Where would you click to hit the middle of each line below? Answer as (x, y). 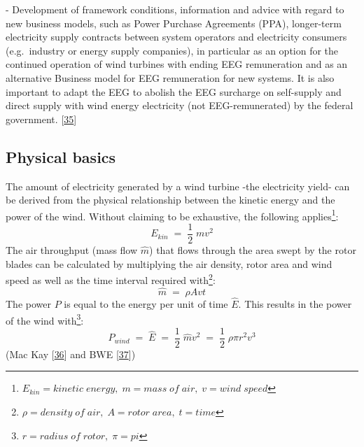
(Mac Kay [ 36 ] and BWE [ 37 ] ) (71, 354)
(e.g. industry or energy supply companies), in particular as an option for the (172, 50)
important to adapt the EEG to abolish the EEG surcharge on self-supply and (174, 91)
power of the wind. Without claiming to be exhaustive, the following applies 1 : (172, 215)
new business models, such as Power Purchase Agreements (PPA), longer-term (174, 23)
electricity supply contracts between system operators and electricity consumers (176, 37)
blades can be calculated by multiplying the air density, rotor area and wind (169, 263)
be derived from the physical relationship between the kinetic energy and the (170, 200)
